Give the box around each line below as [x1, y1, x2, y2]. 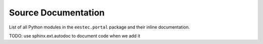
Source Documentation [9, 7, 105, 18]
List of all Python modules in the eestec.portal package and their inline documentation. [9, 24, 190, 30]
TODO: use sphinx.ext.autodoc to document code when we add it [9, 33, 141, 39]
